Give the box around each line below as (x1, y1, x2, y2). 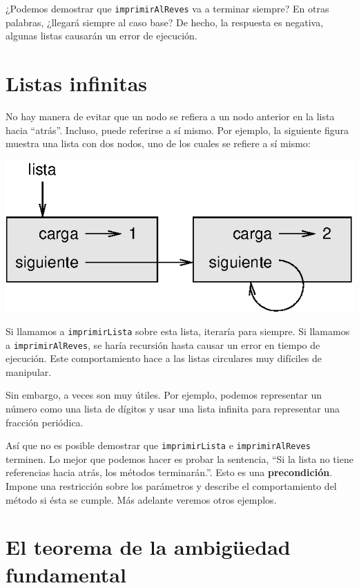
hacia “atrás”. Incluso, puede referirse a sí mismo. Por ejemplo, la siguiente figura (6, 122, 349, 137)
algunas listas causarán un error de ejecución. (6, 28, 197, 43)
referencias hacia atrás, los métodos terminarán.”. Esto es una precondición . (6, 465, 333, 480)
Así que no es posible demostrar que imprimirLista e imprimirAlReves (6, 438, 311, 453)
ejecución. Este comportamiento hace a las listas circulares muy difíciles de (6, 351, 322, 366)
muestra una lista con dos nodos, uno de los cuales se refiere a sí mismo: (6, 136, 311, 151)
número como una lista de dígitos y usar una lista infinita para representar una (6, 401, 340, 415)
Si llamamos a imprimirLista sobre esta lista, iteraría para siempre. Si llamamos (6, 323, 350, 338)
